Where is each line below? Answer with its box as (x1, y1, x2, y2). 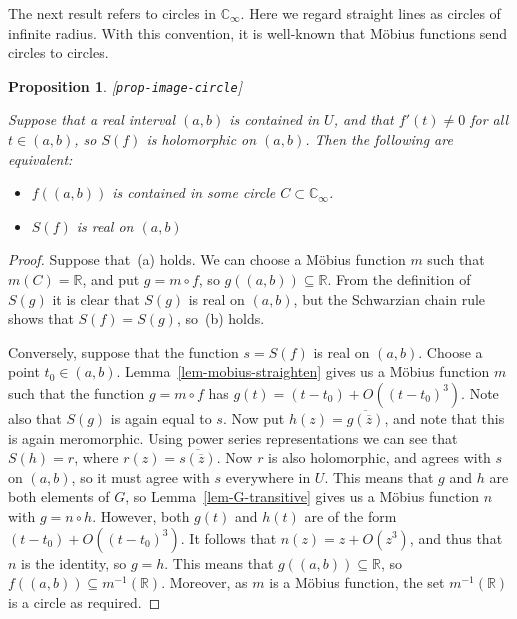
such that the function (8, 382, 145, 403)
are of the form (304, 505, 397, 526)
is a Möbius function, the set (269, 572, 445, 593)
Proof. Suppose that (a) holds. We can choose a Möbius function (8, 249, 406, 270)
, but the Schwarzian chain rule (293, 288, 486, 309)
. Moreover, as (161, 572, 248, 593)
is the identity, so (21, 552, 127, 573)
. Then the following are (305, 129, 453, 150)
